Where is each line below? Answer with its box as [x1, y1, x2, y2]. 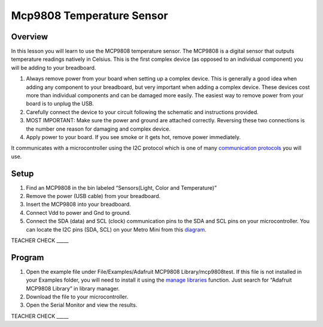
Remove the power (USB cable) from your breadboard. [26, 193, 161, 200]
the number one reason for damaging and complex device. [26, 125, 170, 132]
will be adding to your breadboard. [11, 64, 96, 71]
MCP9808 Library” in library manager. [26, 285, 120, 292]
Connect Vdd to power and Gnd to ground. [26, 209, 131, 216]
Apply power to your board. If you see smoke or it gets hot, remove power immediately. [26, 133, 241, 140]
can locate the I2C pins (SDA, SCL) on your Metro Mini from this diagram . [26, 226, 206, 233]
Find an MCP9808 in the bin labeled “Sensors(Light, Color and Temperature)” [26, 184, 217, 191]
